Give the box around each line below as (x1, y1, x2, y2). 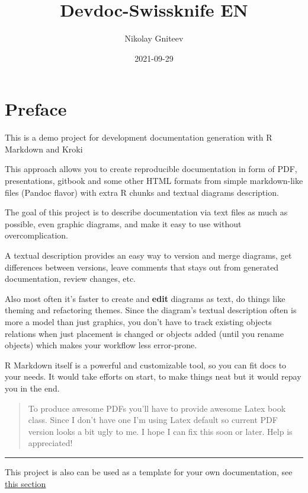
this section (5, 477, 46, 489)
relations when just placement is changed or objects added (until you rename (5, 327, 284, 339)
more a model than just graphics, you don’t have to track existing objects (5, 315, 272, 327)
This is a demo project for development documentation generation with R (5, 131, 272, 144)
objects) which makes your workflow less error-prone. (5, 339, 197, 351)
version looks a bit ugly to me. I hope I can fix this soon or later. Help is (28, 425, 293, 437)
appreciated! (28, 437, 73, 449)
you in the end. (5, 381, 60, 394)
